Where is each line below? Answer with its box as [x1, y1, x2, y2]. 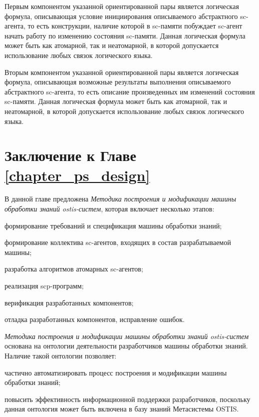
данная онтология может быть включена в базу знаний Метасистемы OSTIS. [4, 403, 239, 414]
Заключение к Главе [4, 145, 136, 165]
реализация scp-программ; [4, 280, 84, 290]
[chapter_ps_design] [4, 164, 150, 185]
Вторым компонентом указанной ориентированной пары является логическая [4, 66, 239, 77]
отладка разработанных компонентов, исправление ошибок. [4, 314, 185, 324]
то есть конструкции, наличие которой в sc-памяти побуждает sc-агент [27, 20, 242, 31]
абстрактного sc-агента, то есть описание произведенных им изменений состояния [4, 86, 255, 96]
